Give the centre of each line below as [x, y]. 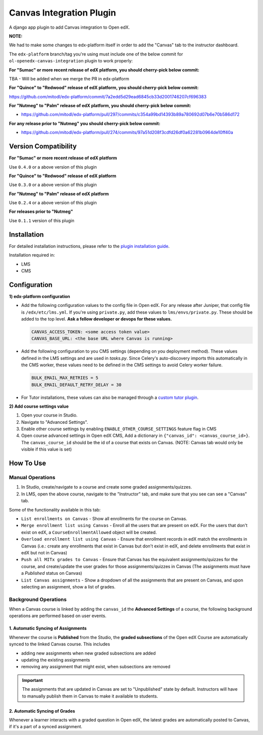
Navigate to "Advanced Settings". [55, 422]
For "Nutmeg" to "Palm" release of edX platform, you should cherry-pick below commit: [100, 106]
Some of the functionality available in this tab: [55, 509]
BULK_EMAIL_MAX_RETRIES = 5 [65, 378]
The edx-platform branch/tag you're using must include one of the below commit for [96, 54]
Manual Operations [32, 477]
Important [33, 680]
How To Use [28, 463]
